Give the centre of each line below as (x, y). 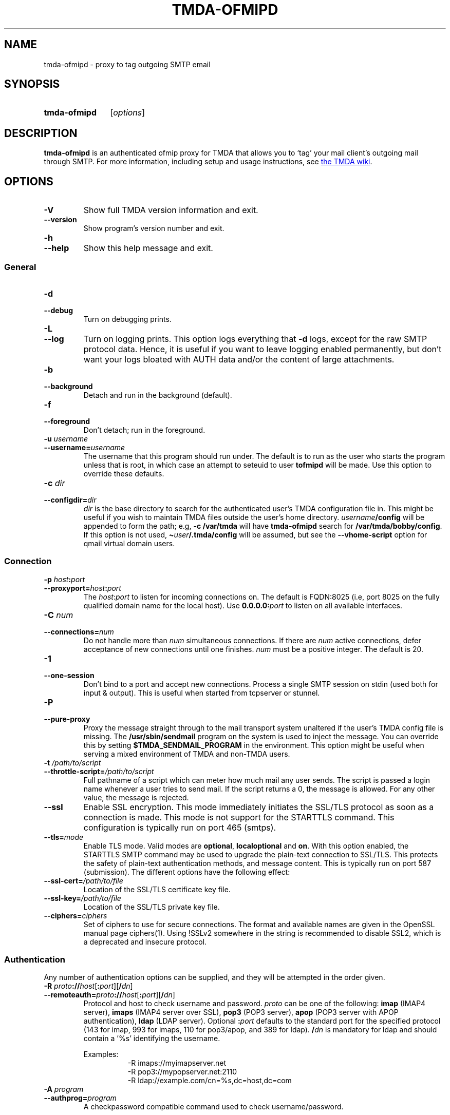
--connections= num (79, 631)
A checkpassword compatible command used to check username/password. (213, 1107)
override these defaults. (124, 473)
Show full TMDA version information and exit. (171, 210)
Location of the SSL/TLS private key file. (152, 907)
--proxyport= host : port (82, 588)
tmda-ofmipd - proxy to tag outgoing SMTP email (127, 64)
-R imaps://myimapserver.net (177, 1063)
